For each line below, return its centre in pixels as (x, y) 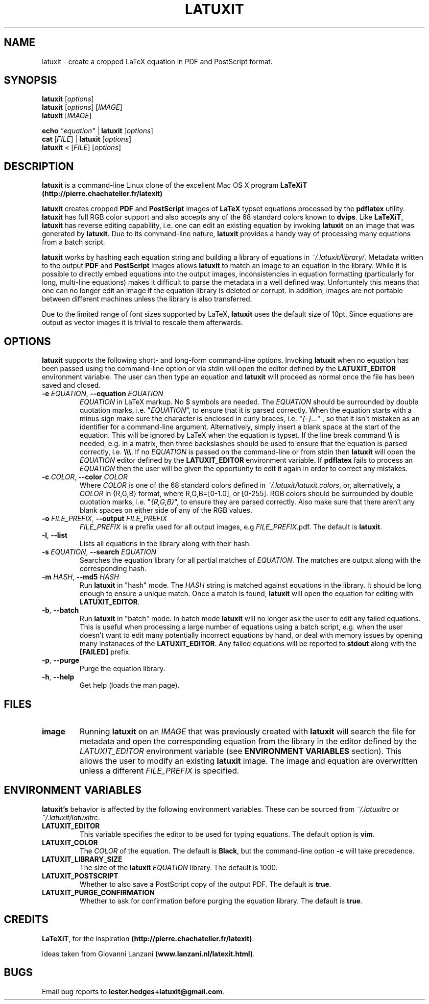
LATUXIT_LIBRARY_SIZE (82, 859)
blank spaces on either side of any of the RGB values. (166, 510)
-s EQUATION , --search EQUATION (99, 552)
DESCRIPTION (39, 166)
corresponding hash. (113, 569)
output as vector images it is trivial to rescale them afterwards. (143, 323)
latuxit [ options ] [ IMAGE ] (82, 107)
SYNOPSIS (31, 80)
